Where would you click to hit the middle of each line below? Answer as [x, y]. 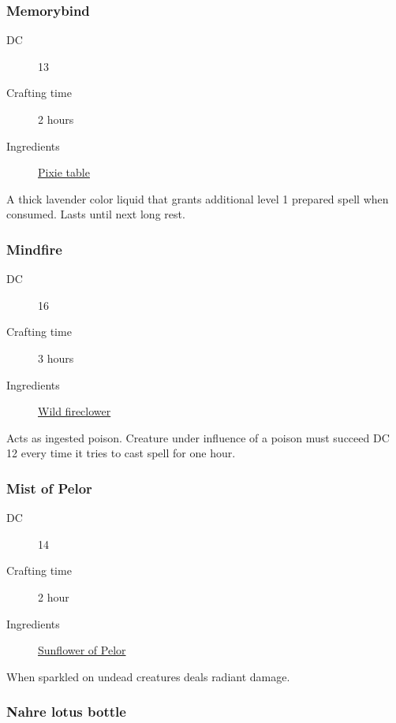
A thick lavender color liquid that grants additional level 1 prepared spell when [198, 198]
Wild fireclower [75, 411]
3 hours [56, 358]
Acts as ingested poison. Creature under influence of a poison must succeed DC [198, 437]
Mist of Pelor [49, 488]
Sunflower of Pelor [82, 650]
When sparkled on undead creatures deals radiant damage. [148, 676]
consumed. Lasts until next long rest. [96, 214]
